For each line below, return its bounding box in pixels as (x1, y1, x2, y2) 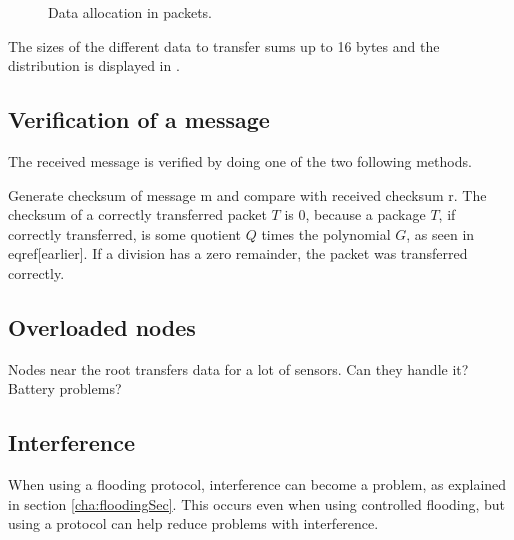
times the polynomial (261, 223, 391, 244)
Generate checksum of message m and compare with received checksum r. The (8, 184, 487, 205)
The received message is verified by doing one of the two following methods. (8, 150, 472, 171)
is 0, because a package (284, 204, 426, 225)
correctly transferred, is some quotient (8, 223, 241, 244)
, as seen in (406, 223, 475, 244)
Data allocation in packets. (48, 2, 212, 22)
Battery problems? (8, 378, 122, 399)
